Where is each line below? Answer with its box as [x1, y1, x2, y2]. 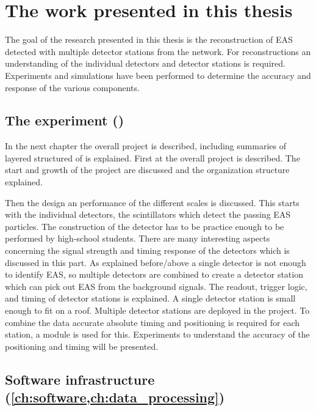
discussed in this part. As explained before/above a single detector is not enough [5, 256, 306, 268]
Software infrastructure [5, 369, 155, 388]
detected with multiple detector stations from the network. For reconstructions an [5, 45, 311, 57]
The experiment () [5, 111, 124, 130]
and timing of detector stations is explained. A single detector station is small [5, 292, 296, 305]
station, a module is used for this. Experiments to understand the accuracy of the [5, 328, 310, 341]
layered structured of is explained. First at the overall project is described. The [5, 151, 300, 164]
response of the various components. [5, 81, 140, 94]
